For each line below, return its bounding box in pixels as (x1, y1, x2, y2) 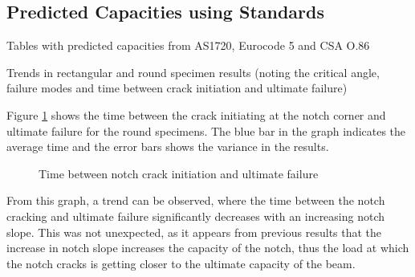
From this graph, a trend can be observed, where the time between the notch (6, 192, 385, 209)
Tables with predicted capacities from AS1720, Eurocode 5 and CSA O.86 (6, 37, 370, 54)
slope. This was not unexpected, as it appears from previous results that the (6, 223, 382, 240)
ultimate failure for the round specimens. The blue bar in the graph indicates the (6, 122, 406, 139)
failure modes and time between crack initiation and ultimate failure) (6, 79, 348, 96)
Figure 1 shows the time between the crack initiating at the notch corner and (6, 106, 386, 123)
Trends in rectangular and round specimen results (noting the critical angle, (6, 63, 380, 80)
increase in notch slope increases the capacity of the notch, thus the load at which (6, 239, 409, 256)
